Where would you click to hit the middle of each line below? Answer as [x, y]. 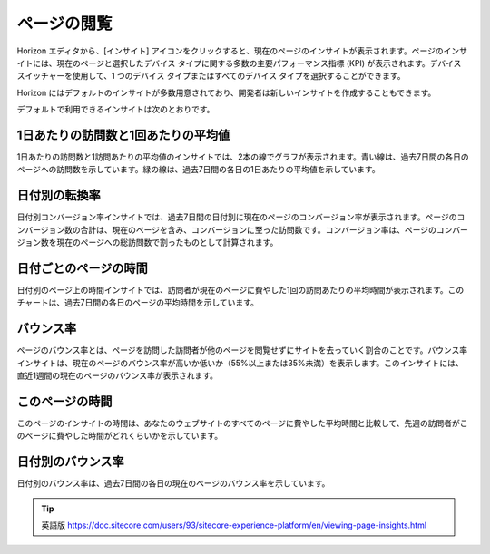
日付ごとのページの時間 [83, 268]
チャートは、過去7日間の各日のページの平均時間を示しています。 [137, 303]
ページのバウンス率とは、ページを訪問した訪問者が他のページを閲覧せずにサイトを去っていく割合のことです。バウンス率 [242, 350]
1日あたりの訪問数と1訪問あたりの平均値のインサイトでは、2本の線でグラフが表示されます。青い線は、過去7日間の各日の [243, 157]
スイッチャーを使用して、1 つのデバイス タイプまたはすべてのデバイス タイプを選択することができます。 [211, 76]
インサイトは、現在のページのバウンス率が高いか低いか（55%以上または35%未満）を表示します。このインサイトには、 [240, 363]
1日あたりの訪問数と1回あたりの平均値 [123, 135]
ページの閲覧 [64, 24]
